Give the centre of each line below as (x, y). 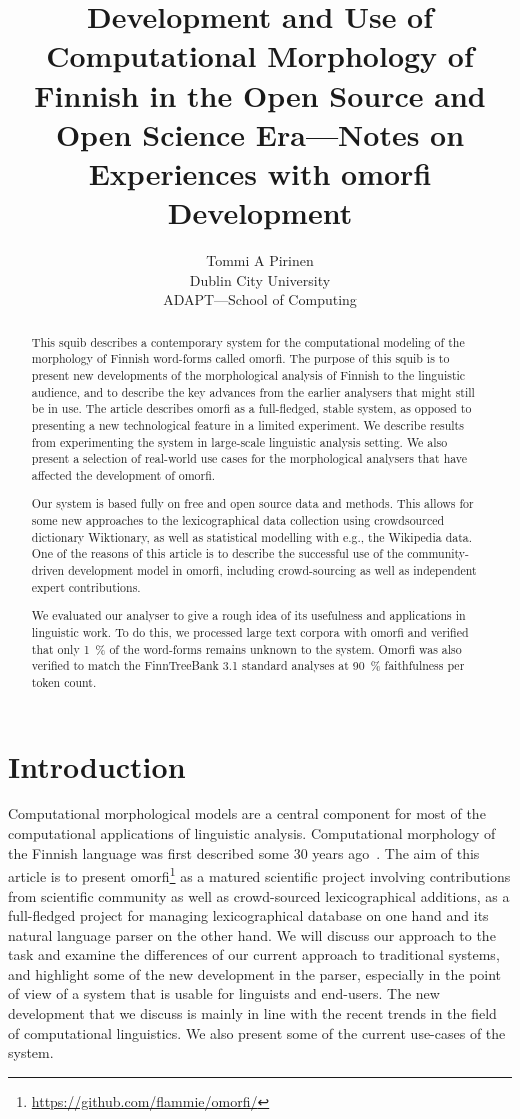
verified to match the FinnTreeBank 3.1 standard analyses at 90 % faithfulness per (248, 665)
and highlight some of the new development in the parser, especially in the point (255, 973)
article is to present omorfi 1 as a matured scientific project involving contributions (259, 874)
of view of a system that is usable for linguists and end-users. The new (224, 993)
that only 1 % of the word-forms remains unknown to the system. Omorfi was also (246, 648)
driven (48, 570)
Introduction (97, 765)
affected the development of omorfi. (123, 474)
